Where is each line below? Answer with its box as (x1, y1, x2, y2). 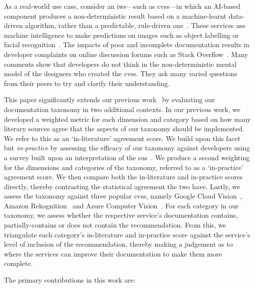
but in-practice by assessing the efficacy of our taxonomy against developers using (4, 143, 250, 153)
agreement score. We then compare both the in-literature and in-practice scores (4, 172, 243, 182)
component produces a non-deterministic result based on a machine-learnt (4, 10, 227, 21)
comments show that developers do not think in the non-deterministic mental (4, 58, 237, 69)
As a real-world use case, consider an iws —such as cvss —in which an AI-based (4, 1, 241, 11)
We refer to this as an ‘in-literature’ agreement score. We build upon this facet (4, 133, 241, 143)
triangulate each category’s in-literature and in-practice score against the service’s (4, 229, 251, 239)
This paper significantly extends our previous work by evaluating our (4, 94, 215, 105)
